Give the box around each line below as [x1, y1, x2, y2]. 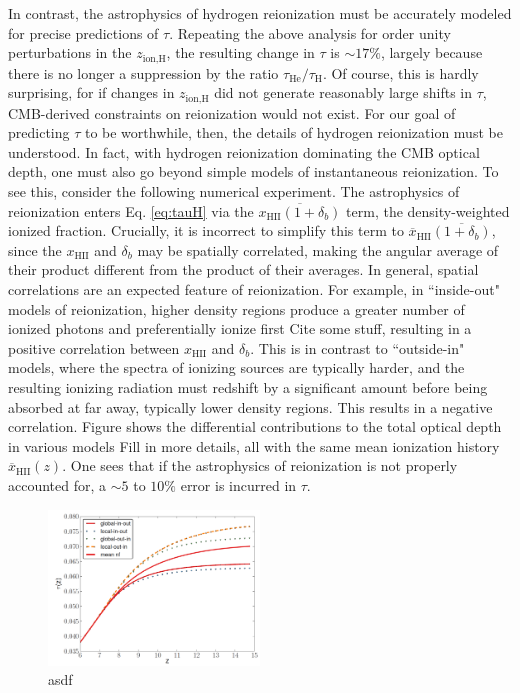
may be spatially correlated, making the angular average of [137, 239, 499, 260]
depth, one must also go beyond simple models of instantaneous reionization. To [8, 161, 499, 182]
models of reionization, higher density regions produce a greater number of [8, 298, 465, 319]
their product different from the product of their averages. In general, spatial [8, 259, 479, 280]
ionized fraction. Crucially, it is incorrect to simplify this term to [8, 220, 404, 241]
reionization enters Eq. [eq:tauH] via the [8, 200, 254, 221]
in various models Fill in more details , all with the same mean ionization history [8, 435, 500, 456]
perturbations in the [8, 42, 132, 63]
